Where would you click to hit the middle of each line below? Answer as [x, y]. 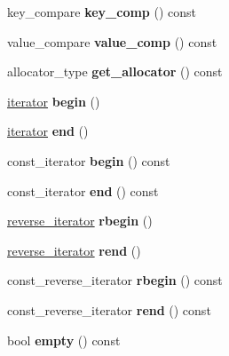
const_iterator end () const [83, 190]
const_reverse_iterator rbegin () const [115, 280]
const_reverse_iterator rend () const [109, 309]
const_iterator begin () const [89, 160]
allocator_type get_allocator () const [115, 71]
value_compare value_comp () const [112, 41]
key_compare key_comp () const [102, 12]
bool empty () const [64, 340]
